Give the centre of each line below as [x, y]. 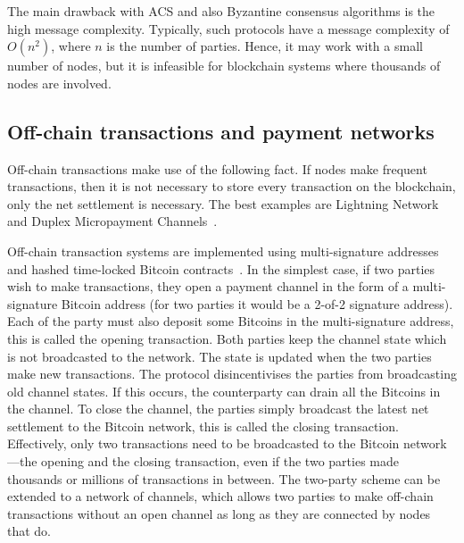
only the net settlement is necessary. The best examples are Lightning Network [223, 203]
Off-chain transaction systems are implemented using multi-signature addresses [223, 251]
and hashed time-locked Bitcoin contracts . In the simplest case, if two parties [221, 268]
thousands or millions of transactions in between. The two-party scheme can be [224, 478]
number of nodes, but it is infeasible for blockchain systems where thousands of [224, 66]
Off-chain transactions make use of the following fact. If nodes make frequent [217, 168]
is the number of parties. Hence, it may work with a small [265, 46]
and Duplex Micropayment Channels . [112, 221]
